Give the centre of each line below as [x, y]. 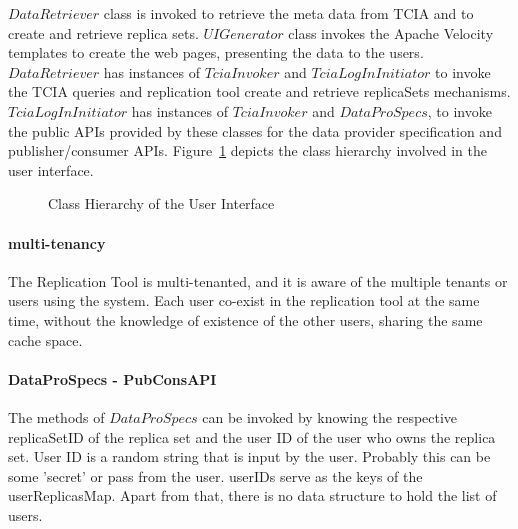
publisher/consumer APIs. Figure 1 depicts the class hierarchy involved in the [248, 150]
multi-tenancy [57, 242]
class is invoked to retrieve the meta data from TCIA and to [288, 13]
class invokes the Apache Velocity [391, 32]
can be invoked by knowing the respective [330, 416]
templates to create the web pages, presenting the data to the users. [216, 52]
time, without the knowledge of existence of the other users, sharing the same [245, 319]
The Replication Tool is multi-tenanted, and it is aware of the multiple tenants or [258, 280]
